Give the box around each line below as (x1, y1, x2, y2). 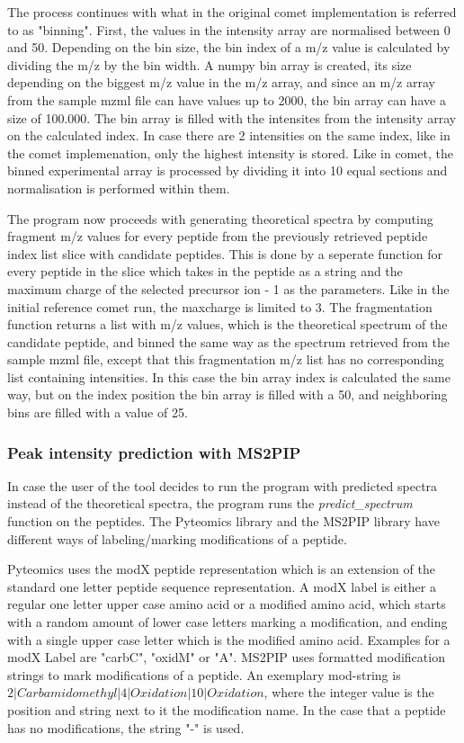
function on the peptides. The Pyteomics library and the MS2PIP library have (7, 512, 440, 531)
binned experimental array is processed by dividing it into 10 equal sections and (7, 161, 448, 180)
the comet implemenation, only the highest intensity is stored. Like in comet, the (7, 143, 453, 162)
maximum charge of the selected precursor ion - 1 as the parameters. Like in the (7, 279, 450, 298)
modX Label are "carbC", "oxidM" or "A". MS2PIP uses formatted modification (7, 648, 445, 667)
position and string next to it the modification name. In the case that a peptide (7, 701, 446, 719)
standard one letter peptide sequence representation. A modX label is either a (7, 577, 436, 595)
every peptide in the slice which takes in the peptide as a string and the (7, 262, 403, 281)
